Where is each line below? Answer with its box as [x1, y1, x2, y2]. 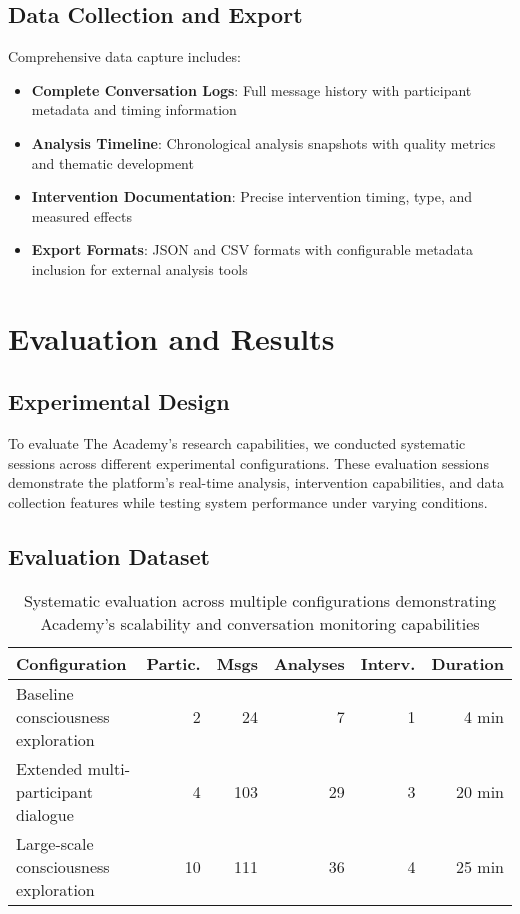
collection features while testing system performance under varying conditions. [8, 491, 488, 512]
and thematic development [31, 152, 194, 173]
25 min [455, 854, 504, 878]
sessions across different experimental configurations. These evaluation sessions [8, 452, 489, 473]
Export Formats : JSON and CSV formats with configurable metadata [31, 239, 473, 260]
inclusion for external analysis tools [31, 258, 248, 279]
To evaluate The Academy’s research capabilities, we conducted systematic [8, 433, 466, 454]
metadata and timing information [31, 99, 237, 120]
